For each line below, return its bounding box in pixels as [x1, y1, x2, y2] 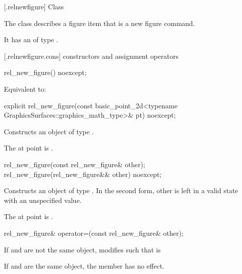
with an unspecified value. [4, 195, 82, 205]
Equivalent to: [4, 83, 46, 94]
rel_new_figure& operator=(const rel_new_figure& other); [4, 227, 184, 238]
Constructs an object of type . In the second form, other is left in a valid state [4, 185, 238, 196]
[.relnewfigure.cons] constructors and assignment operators [4, 50, 178, 61]
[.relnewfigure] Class [4, 1, 64, 11]
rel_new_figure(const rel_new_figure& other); [4, 159, 145, 169]
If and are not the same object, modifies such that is [4, 244, 161, 254]
